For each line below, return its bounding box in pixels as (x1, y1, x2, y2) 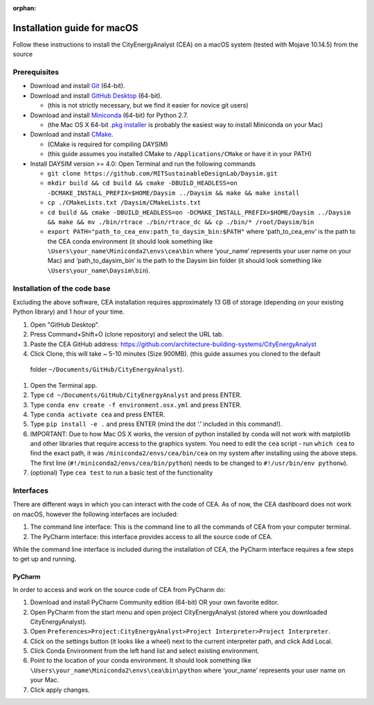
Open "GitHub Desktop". (30, 320, 100, 329)
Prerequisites (12, 67, 59, 77)
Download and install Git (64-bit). (30, 82, 125, 90)
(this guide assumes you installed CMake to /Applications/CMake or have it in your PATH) (47, 150, 312, 158)
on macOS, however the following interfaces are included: (12, 510, 179, 518)
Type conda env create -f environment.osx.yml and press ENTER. (30, 400, 242, 409)
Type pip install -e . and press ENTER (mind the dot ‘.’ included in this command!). (30, 420, 283, 428)
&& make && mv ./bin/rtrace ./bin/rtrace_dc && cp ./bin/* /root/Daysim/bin (47, 218, 314, 226)
